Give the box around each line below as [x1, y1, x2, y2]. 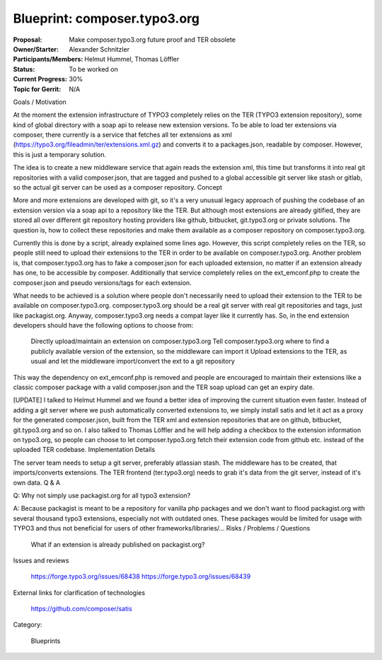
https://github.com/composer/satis [30, 605, 132, 613]
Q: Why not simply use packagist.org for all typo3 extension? [13, 491, 191, 499]
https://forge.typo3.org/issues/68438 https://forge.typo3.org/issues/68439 [30, 572, 251, 581]
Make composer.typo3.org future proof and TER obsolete [69, 35, 236, 44]
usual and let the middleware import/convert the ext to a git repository [30, 357, 235, 366]
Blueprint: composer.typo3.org [13, 11, 200, 26]
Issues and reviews [13, 556, 69, 565]
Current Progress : [13, 75, 67, 83]
